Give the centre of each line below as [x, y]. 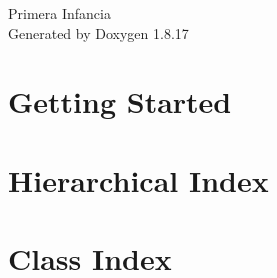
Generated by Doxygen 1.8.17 [98, 32]
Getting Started [120, 101]
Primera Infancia [59, 13]
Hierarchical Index [138, 179]
